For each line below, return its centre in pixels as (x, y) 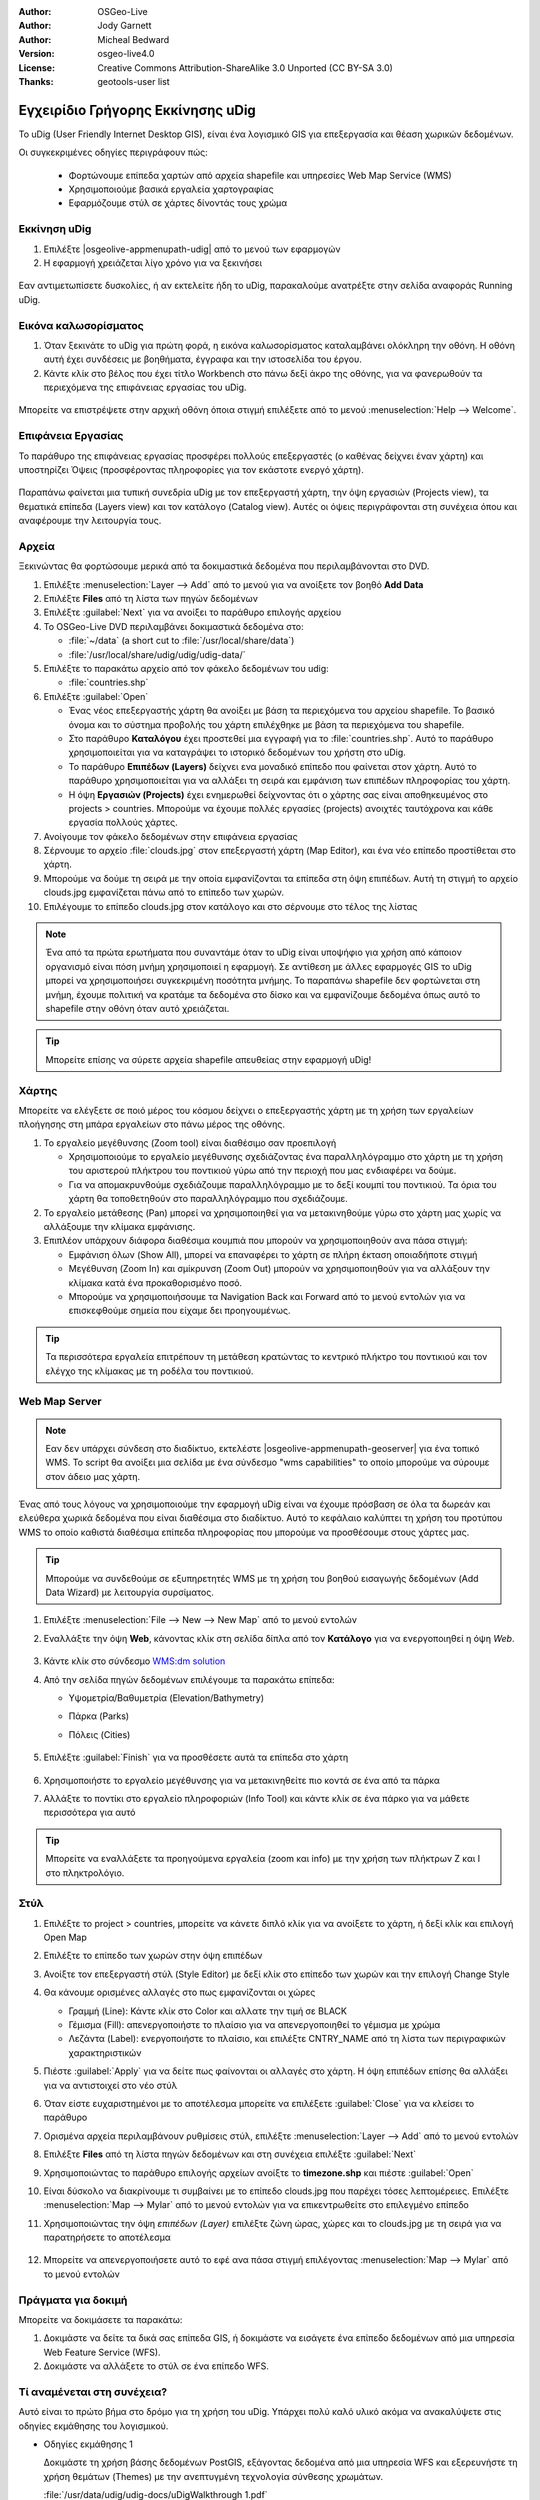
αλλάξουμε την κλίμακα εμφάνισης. (119, 1227)
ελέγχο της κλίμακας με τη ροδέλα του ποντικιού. (149, 1371)
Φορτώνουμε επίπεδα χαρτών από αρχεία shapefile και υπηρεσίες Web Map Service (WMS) (260, 175)
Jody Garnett (124, 26)
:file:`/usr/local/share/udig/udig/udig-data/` (157, 654)
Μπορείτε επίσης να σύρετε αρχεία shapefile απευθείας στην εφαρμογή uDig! (208, 1059)
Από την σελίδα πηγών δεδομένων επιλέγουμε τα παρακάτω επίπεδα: (189, 1679)
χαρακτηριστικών (105, 2052)
